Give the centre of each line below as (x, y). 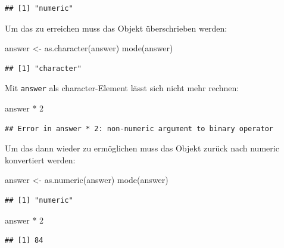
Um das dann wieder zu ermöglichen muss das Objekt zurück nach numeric (142, 148)
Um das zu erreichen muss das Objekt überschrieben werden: (116, 28)
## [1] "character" (43, 68)
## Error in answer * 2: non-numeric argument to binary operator (139, 128)
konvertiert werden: (40, 159)
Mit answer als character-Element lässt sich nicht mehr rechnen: (122, 88)
